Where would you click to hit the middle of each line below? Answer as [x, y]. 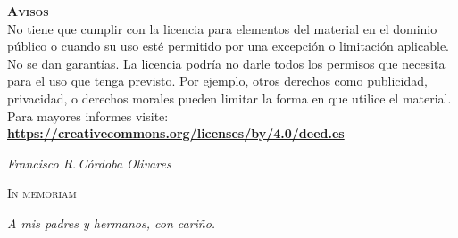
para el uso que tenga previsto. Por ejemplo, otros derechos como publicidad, [217, 81]
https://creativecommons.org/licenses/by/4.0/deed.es [176, 133]
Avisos [28, 11]
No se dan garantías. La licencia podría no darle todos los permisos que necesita [226, 63]
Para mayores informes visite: [88, 115]
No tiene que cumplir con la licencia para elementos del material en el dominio [222, 28]
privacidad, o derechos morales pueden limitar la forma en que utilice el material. [229, 98]
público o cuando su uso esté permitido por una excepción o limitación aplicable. [228, 46]
